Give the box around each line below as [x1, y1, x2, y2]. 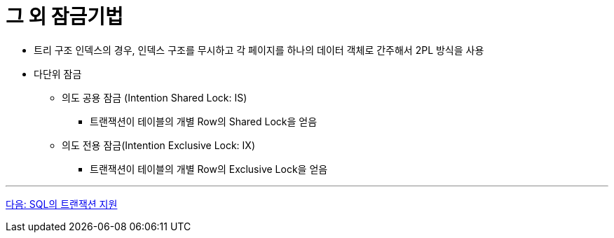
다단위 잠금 [34, 67, 82, 80]
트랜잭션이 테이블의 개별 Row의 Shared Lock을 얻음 [90, 115, 318, 127]
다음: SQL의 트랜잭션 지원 [6, 197, 118, 210]
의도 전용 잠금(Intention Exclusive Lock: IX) [62, 139, 256, 151]
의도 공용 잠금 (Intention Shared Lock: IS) [62, 91, 247, 104]
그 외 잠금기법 [6, 5, 123, 29]
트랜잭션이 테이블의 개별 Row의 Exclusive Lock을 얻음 [90, 162, 328, 175]
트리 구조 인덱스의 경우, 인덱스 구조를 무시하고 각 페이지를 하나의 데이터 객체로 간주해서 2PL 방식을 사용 [34, 43, 484, 56]
